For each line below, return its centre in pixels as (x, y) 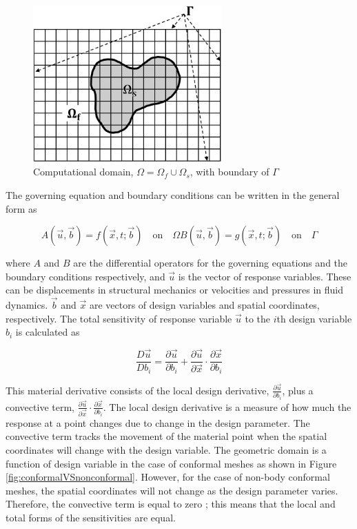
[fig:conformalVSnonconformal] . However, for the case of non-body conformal (168, 477)
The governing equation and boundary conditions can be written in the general (173, 194)
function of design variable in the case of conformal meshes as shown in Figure (171, 463)
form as (21, 208)
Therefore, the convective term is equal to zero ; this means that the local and (171, 504)
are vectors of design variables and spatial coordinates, (204, 305)
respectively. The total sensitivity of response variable (119, 318)
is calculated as (48, 332)
